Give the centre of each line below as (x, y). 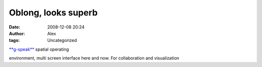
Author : (17, 33)
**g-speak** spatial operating (39, 49)
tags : (14, 40)
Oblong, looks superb (53, 13)
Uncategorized (62, 40)
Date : (15, 27)
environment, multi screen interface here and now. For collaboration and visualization (94, 58)
